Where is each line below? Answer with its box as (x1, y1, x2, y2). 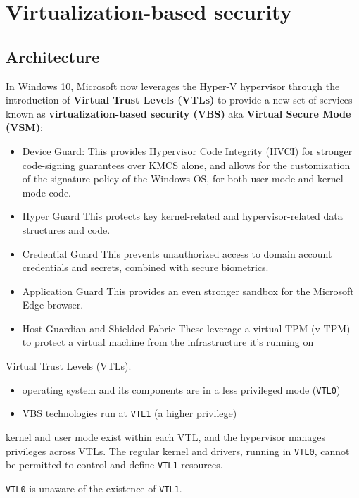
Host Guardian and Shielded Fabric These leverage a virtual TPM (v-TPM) (22, 320, 351, 335)
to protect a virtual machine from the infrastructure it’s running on (22, 335, 314, 349)
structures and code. (22, 222, 111, 237)
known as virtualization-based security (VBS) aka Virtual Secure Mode (6, 106, 351, 120)
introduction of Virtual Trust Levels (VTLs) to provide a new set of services (6, 92, 353, 107)
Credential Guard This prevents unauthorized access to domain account (22, 246, 332, 261)
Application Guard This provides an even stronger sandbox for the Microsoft (22, 283, 354, 298)
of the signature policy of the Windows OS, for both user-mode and (22, 171, 315, 186)
